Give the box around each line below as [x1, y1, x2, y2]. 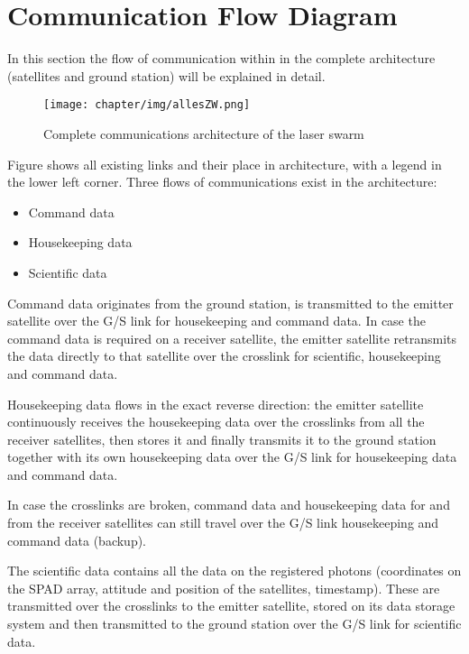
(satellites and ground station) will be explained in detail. [7, 66, 326, 85]
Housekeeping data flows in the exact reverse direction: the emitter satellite [7, 394, 424, 413]
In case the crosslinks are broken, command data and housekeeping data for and [7, 495, 450, 514]
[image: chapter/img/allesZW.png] [43, 98, 251, 112]
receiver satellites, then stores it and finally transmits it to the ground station [7, 429, 437, 448]
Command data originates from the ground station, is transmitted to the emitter [7, 293, 454, 312]
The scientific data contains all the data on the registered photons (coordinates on [7, 561, 462, 580]
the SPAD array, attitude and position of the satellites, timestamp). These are [7, 578, 440, 597]
